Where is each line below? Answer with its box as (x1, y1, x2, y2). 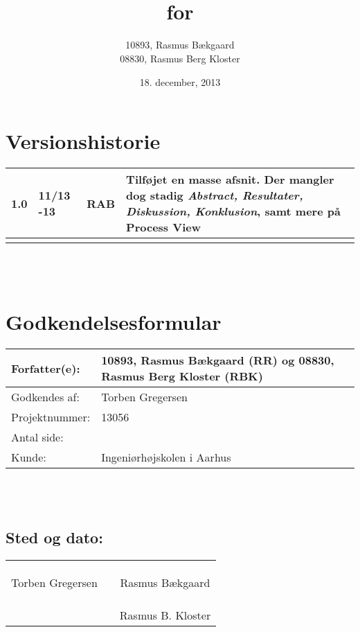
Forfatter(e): (11, 360, 80, 376)
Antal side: (11, 429, 64, 446)
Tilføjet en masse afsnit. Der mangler (126, 171, 334, 188)
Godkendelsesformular (6, 308, 222, 336)
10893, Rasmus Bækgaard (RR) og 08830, (101, 352, 334, 369)
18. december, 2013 (139, 74, 221, 89)
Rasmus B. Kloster (119, 606, 211, 623)
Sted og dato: (6, 526, 103, 547)
